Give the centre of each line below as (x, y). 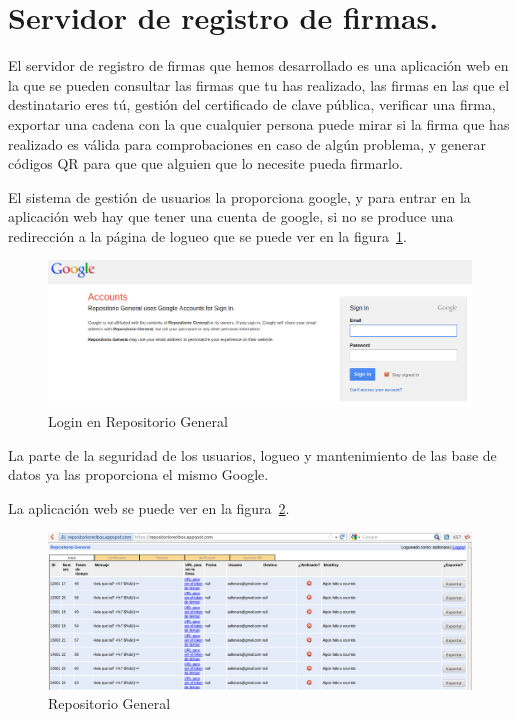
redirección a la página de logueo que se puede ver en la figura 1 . (207, 235)
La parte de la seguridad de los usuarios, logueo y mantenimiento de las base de (252, 454)
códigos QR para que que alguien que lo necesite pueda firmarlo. (205, 163)
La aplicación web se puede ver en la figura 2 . (149, 507)
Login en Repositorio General (138, 421)
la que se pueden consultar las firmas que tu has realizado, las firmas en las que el (259, 84)
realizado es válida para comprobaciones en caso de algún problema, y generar (247, 143)
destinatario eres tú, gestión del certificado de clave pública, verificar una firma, (252, 104)
